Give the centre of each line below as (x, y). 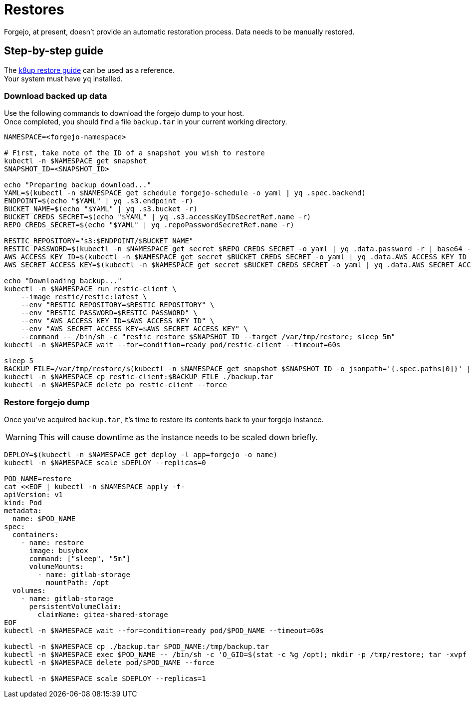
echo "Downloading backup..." (63, 281)
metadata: (23, 511)
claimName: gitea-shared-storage (103, 615)
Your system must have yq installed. (63, 78)
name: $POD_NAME (44, 519)
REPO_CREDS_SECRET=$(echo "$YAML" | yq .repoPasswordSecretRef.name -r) (149, 225)
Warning (21, 437)
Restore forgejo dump (47, 402)
